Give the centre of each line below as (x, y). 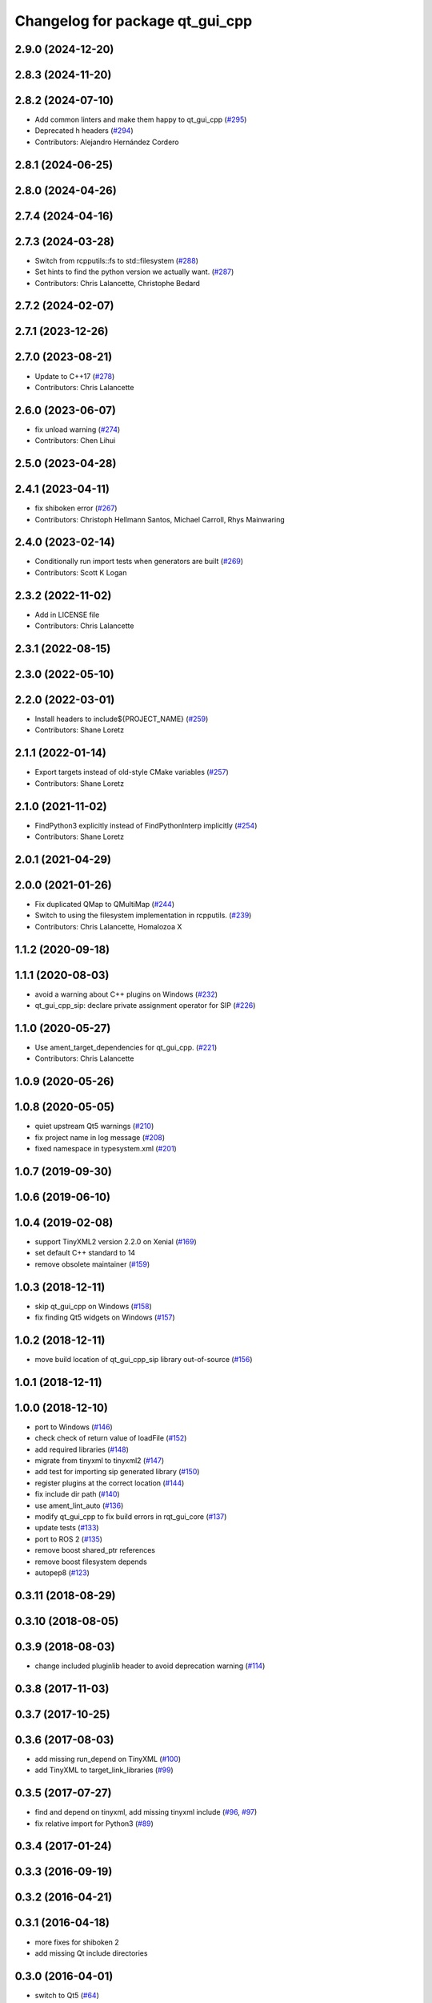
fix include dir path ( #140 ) (77, 1494)
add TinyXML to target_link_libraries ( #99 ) (104, 1770)
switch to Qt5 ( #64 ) (67, 1995)
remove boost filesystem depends (91, 1562)
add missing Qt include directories (91, 1953)
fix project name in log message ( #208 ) (100, 1137)
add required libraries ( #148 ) (82, 1449)
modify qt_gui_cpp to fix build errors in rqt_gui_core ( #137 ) (131, 1517)
